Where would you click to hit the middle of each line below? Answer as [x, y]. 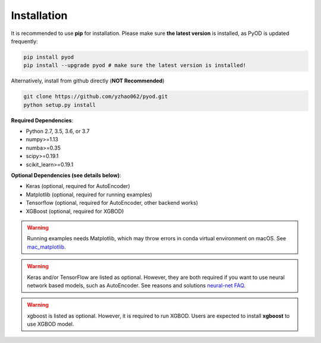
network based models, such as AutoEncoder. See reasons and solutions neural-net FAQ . [136, 285]
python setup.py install [60, 105]
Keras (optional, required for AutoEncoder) [78, 186]
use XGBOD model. [51, 324]
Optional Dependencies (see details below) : [66, 175]
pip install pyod [49, 57]
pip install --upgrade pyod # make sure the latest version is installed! [135, 66]
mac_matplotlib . [47, 247]
